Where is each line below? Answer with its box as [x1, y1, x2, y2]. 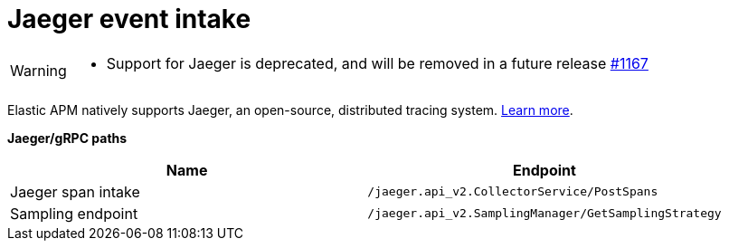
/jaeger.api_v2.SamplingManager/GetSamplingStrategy [367, 206, 722, 221]
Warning [10, 61, 67, 80]
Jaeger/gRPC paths [7, 129, 128, 146]
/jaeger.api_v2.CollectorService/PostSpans [367, 185, 658, 199]
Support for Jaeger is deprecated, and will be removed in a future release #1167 [106, 53, 649, 72]
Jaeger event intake [7, 4, 251, 34]
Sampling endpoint [10, 204, 138, 223]
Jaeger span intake [10, 182, 140, 201]
